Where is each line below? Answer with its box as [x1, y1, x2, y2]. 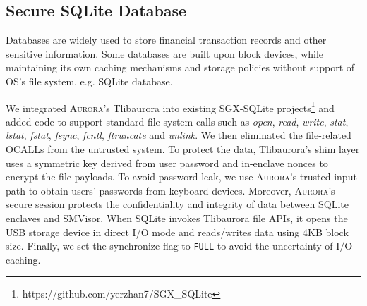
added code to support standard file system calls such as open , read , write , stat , [6, 114, 349, 128]
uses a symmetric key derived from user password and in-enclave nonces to [6, 155, 328, 170]
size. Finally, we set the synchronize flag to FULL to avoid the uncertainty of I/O [6, 238, 353, 253]
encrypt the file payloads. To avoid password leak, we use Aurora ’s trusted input [6, 169, 357, 184]
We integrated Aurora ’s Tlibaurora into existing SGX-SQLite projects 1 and [6, 98, 335, 115]
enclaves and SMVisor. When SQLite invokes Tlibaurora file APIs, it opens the [6, 210, 348, 225]
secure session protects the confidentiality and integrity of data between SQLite [6, 197, 349, 212]
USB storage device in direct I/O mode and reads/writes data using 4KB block [6, 224, 349, 239]
